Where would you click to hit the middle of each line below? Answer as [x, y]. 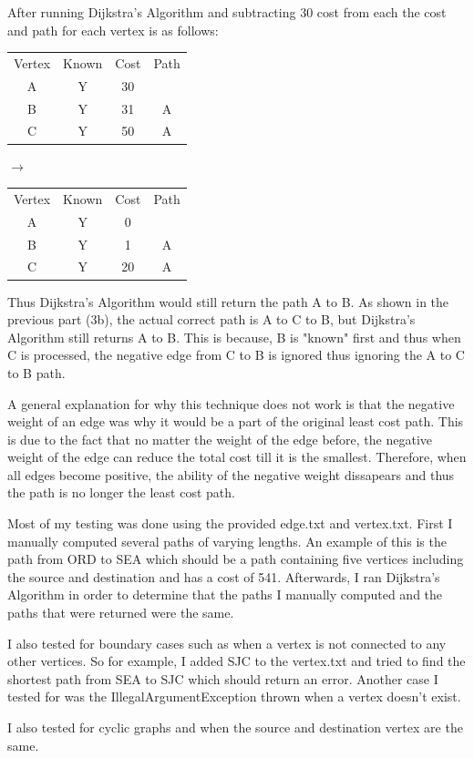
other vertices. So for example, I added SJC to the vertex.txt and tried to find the [237, 661]
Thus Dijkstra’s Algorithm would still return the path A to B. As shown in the [228, 301]
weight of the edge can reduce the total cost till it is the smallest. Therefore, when [237, 457]
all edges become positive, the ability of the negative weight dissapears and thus [231, 474]
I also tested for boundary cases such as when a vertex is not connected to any [227, 643]
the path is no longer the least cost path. [121, 492]
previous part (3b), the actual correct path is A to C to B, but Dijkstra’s [211, 319]
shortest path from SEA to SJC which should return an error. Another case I [223, 678]
